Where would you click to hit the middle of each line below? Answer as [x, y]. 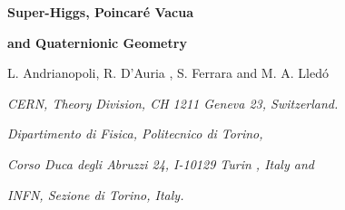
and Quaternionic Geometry [97, 42]
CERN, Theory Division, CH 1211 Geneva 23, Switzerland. [173, 103]
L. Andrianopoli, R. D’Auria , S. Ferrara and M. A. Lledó [168, 73]
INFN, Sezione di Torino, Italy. [96, 194]
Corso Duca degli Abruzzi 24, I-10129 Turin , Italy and [161, 163]
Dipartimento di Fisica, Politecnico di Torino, [135, 134]
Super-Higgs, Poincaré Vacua [100, 12]
